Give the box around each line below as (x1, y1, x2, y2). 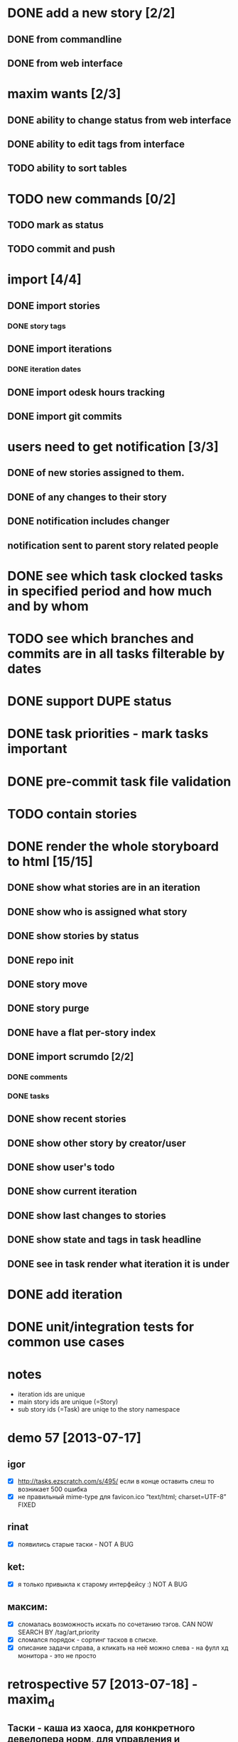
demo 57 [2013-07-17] (7, 1430, 141, 1446)
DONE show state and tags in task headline (7, 1234, 202, 1246)
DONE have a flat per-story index (7, 1027, 156, 1039)
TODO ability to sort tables (7, 162, 127, 175)
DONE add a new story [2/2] (7, 5, 175, 21)
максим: (7, 1601, 48, 1613)
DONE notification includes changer (7, 515, 171, 527)
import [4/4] (7, 271, 82, 288)
